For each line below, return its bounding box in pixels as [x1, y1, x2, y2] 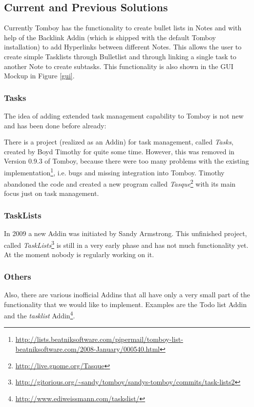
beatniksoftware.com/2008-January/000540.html [15, 343, 160, 354]
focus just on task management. [4, 188, 99, 198]
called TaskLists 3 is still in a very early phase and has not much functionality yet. [4, 238, 249, 250]
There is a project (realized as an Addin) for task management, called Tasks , [4, 137, 233, 147]
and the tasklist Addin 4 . [4, 309, 75, 320]
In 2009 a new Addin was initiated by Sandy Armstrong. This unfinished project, [4, 228, 247, 239]
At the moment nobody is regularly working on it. [4, 249, 154, 260]
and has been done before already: [4, 120, 106, 130]
